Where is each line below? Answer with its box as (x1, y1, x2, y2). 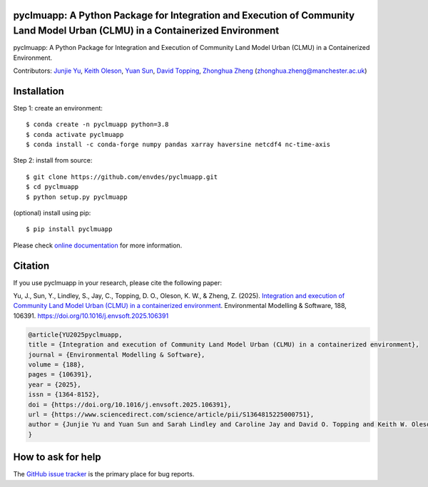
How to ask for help (13, 451, 101, 463)
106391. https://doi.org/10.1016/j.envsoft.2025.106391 (13, 311, 169, 320)
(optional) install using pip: (13, 208, 91, 217)
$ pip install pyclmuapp (26, 225, 113, 233)
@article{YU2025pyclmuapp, (28, 330, 123, 339)
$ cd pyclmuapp (26, 183, 79, 191)
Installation (13, 85, 64, 97)
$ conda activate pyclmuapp (26, 130, 124, 138)
